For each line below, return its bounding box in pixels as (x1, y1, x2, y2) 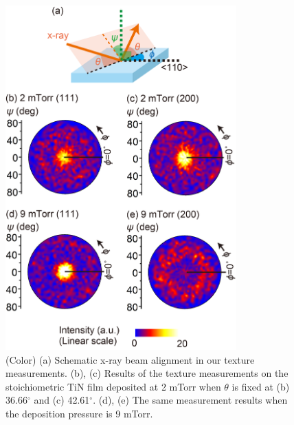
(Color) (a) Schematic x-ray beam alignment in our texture (5, 352, 255, 366)
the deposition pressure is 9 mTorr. (5, 406, 153, 420)
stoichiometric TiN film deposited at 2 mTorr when (5, 379, 221, 393)
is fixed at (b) (231, 379, 290, 393)
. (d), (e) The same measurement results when (93, 393, 288, 407)
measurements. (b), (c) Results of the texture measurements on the (5, 366, 289, 380)
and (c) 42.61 (34, 393, 90, 407)
